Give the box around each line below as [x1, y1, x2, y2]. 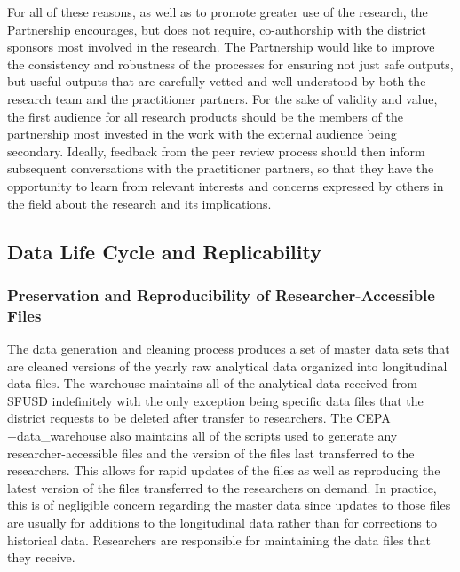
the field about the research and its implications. [7, 194, 272, 212]
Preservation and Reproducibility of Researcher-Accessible [7, 283, 435, 306]
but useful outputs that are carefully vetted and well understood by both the [7, 72, 426, 91]
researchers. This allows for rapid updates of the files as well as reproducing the [7, 461, 440, 480]
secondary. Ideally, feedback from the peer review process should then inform [7, 141, 425, 160]
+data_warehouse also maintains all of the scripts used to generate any [7, 426, 398, 445]
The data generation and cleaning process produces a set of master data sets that [7, 339, 450, 358]
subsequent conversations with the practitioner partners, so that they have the [7, 159, 434, 178]
